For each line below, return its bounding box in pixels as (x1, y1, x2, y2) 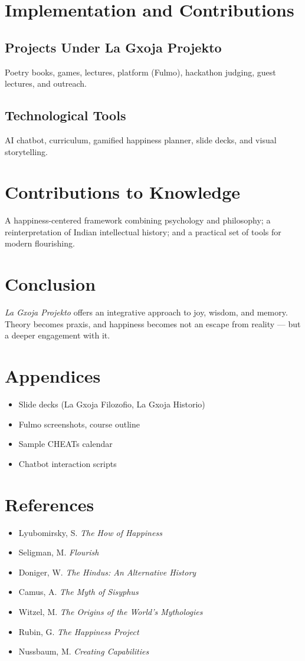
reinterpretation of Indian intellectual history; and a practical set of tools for (5, 225, 281, 238)
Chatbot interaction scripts (18, 457, 117, 469)
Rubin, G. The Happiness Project (18, 625, 139, 637)
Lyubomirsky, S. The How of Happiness (18, 526, 162, 538)
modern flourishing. (5, 237, 75, 249)
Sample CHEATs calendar (18, 438, 113, 450)
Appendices (5, 364, 101, 388)
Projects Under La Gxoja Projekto (5, 38, 222, 56)
